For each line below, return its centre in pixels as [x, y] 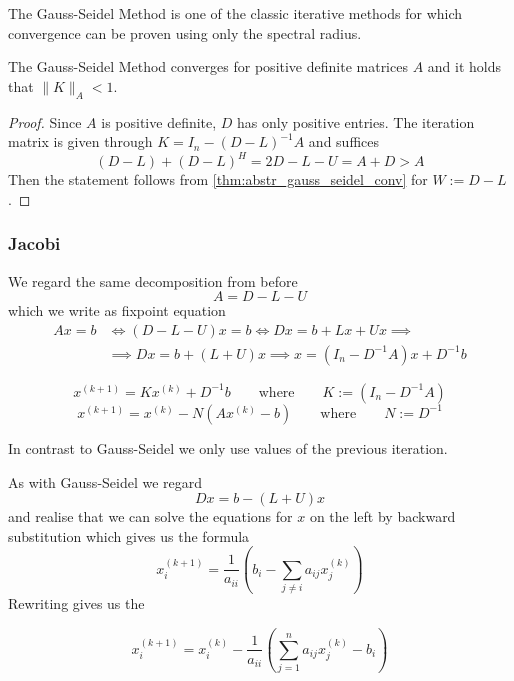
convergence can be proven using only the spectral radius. [185, 32]
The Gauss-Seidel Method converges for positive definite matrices [208, 66]
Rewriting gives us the [76, 603]
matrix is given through [80, 141]
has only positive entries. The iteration [356, 121]
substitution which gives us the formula [129, 535]
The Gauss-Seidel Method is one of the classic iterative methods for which [235, 13]
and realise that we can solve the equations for [150, 516]
